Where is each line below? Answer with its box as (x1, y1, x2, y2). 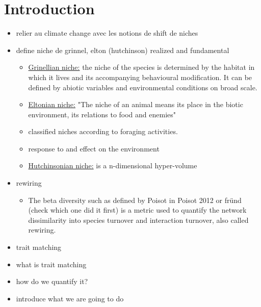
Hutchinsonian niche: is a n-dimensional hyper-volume (28, 160, 197, 171)
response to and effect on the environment (28, 143, 160, 153)
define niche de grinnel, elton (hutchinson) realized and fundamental (16, 44, 229, 55)
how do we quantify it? (16, 276, 88, 287)
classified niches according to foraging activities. (28, 126, 178, 137)
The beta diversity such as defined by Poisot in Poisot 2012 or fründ (28, 194, 242, 205)
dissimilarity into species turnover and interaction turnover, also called (28, 214, 249, 225)
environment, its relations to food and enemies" (28, 109, 176, 119)
